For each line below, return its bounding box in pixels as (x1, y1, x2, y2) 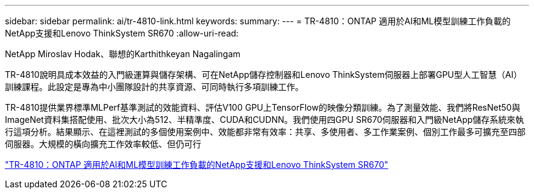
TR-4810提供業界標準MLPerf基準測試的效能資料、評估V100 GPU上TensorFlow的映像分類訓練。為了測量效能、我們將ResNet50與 (5, 102, 521, 113)
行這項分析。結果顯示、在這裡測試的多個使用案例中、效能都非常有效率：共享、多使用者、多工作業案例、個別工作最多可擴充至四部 (5, 126, 525, 137)
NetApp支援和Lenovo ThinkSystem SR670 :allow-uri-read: (5, 28, 239, 38)
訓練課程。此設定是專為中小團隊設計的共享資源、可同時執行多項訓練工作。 (5, 81, 304, 92)
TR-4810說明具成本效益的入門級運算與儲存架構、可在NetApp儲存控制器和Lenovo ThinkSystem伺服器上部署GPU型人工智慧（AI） (5, 69, 522, 80)
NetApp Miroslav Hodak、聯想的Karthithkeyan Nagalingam (5, 49, 241, 59)
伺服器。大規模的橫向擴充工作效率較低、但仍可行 (5, 139, 201, 149)
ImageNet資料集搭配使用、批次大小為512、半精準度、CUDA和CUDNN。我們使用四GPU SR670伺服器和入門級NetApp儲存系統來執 (5, 114, 524, 125)
